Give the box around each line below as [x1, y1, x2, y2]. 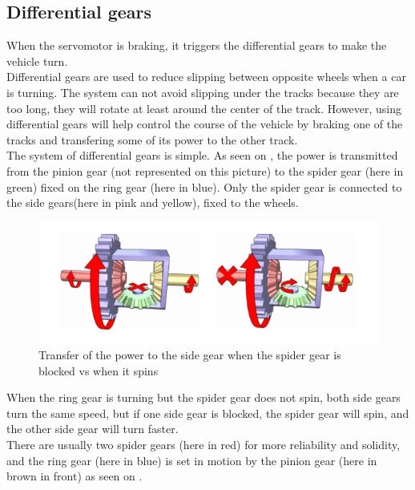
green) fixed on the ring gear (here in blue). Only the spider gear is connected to [6, 178, 402, 195]
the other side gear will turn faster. [6, 420, 179, 437]
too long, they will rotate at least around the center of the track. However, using [6, 99, 402, 116]
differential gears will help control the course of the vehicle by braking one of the [6, 115, 403, 132]
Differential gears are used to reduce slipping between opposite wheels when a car [6, 68, 406, 85]
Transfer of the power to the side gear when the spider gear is [38, 346, 341, 363]
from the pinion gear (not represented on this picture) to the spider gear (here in [6, 162, 404, 179]
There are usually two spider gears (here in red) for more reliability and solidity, [6, 436, 401, 453]
